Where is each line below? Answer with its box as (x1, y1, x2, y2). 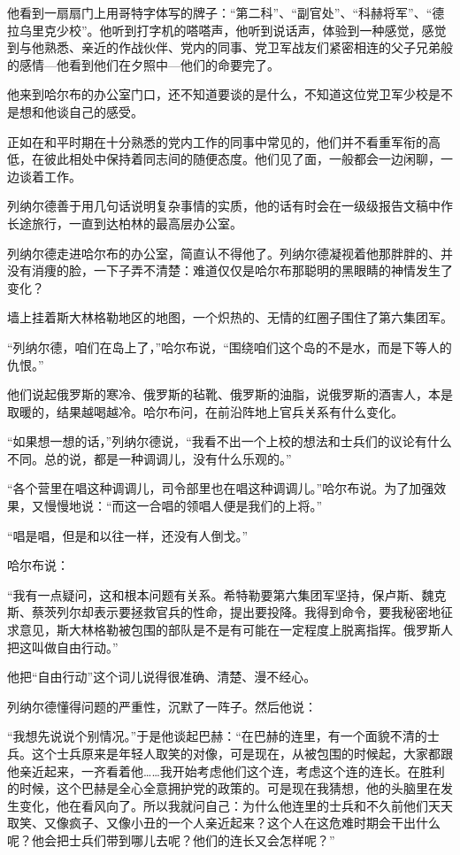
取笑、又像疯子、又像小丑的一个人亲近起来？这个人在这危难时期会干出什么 (7, 813, 441, 832)
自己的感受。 (68, 102, 143, 120)
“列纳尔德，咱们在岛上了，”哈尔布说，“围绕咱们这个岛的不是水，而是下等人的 (7, 337, 452, 356)
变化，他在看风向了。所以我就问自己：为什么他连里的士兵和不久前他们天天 (19, 796, 453, 814)
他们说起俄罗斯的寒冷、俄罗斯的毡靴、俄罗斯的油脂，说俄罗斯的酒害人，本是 (7, 385, 453, 404)
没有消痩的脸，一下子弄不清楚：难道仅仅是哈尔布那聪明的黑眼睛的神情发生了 (7, 261, 453, 280)
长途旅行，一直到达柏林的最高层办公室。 (7, 213, 242, 232)
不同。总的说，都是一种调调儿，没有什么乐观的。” (7, 449, 292, 467)
